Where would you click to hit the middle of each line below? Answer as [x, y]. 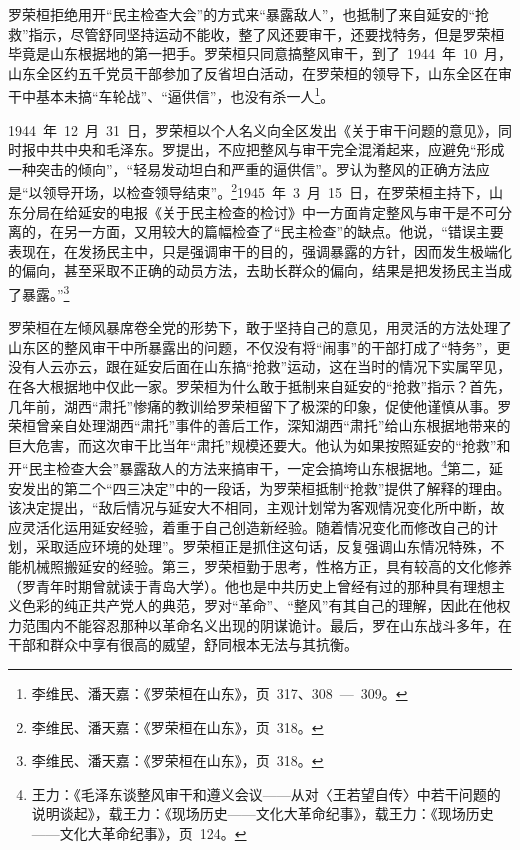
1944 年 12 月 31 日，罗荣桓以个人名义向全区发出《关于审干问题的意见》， [253, 129]
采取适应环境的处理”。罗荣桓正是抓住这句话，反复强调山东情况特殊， [263, 546]
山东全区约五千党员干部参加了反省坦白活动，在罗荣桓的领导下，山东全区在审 [260, 72]
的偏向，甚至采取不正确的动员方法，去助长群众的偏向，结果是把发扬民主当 [253, 270]
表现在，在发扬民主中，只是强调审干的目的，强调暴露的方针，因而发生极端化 [260, 250]
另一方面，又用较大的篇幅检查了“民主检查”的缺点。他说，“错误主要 [283, 231]
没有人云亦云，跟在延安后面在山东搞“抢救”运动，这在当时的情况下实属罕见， [260, 366]
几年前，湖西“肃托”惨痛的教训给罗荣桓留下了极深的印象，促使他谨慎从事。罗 [260, 405]
